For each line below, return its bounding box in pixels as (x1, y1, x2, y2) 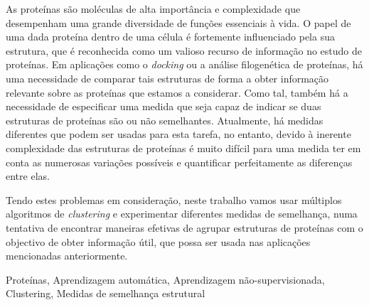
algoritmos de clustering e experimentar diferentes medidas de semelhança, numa (6, 206, 358, 221)
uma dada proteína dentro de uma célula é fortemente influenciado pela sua (6, 29, 335, 44)
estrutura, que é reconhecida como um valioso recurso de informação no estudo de (6, 43, 363, 58)
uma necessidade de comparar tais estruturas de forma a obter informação (6, 70, 329, 85)
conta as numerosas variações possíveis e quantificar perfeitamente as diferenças (6, 154, 353, 169)
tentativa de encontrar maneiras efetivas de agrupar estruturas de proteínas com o (6, 220, 363, 235)
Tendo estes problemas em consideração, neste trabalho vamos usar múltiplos (6, 192, 342, 207)
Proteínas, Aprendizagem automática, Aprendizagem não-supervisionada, (6, 272, 325, 287)
